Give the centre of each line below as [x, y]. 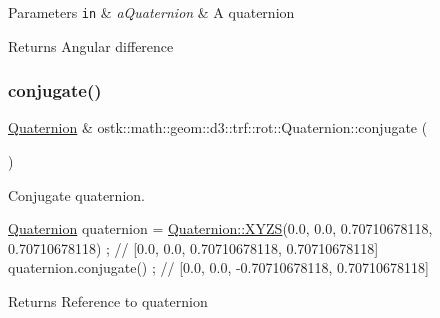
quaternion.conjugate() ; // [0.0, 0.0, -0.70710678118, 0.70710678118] [218, 267]
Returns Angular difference [91, 45]
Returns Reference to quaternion [108, 301]
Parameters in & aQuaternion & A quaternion [151, 12]
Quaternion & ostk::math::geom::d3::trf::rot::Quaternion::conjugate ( [218, 127]
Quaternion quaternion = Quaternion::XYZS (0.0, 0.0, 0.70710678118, [220, 228]
